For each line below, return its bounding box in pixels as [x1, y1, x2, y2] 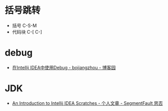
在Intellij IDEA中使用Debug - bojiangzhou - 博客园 [12, 64, 116, 70]
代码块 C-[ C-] [12, 29, 43, 35]
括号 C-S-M [12, 22, 37, 29]
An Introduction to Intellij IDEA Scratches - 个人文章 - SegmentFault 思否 [12, 100, 163, 106]
